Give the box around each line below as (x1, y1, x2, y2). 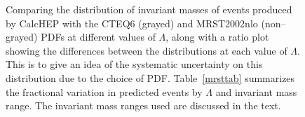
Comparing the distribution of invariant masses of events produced (6, 2, 292, 16)
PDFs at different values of (41, 29, 156, 44)
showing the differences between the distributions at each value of (6, 43, 287, 57)
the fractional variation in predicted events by (6, 84, 203, 99)
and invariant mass (215, 84, 297, 99)
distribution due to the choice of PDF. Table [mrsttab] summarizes (6, 70, 295, 85)
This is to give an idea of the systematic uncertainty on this (6, 57, 263, 71)
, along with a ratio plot (165, 29, 269, 44)
